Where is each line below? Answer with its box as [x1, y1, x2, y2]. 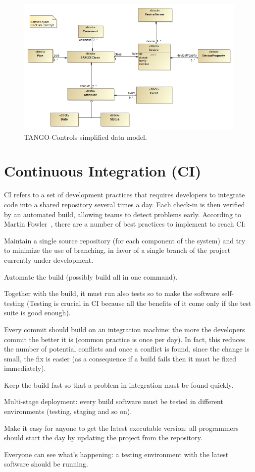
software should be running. [4, 459, 88, 469]
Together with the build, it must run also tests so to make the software [4, 288, 219, 298]
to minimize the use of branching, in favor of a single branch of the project [4, 245, 231, 255]
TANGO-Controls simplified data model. [24, 131, 147, 142]
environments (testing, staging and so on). [4, 406, 132, 416]
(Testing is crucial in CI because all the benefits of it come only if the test [26, 297, 252, 308]
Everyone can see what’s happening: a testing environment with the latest [4, 449, 229, 459]
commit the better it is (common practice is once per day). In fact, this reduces [4, 334, 245, 344]
